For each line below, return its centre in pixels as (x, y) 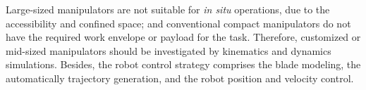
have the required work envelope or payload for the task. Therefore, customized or (183, 37)
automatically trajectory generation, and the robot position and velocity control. (180, 78)
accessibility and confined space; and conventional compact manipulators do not (178, 23)
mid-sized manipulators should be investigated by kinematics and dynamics (169, 50)
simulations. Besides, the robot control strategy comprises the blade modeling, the (183, 64)
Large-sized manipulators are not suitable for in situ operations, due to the (168, 9)
